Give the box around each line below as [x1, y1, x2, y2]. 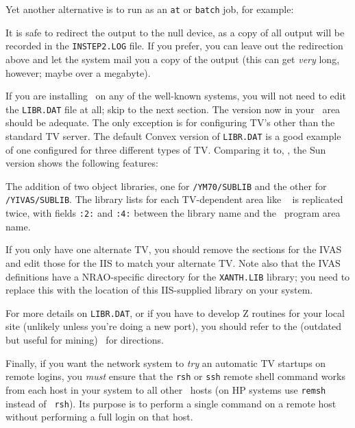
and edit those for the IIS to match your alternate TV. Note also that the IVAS [5, 255, 341, 270]
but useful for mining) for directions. [5, 333, 164, 347]
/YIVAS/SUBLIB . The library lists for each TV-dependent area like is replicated [5, 192, 343, 206]
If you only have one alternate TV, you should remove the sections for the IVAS [5, 242, 342, 257]
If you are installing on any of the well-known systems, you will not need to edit [5, 88, 346, 103]
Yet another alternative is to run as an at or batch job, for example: [5, 2, 294, 16]
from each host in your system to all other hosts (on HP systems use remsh [5, 382, 326, 396]
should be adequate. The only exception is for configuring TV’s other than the [5, 115, 335, 130]
